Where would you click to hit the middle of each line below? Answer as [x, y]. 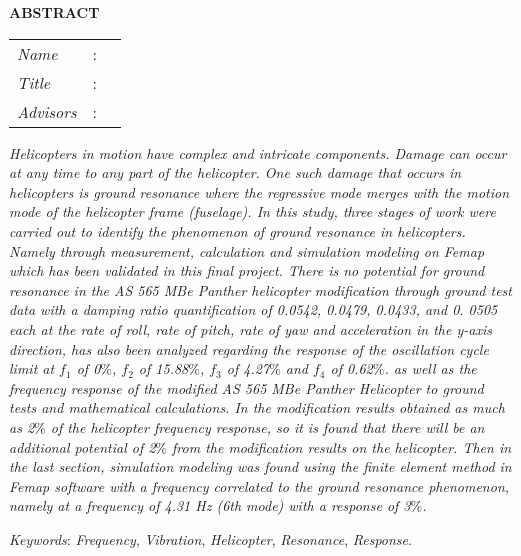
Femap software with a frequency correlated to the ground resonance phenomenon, [259, 485]
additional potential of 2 [82, 446]
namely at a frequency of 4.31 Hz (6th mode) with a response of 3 [210, 505]
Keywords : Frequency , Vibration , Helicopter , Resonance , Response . [210, 538]
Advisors [47, 111]
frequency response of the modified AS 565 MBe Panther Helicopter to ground [246, 387]
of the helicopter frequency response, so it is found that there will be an [267, 426]
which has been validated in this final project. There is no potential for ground [247, 270]
